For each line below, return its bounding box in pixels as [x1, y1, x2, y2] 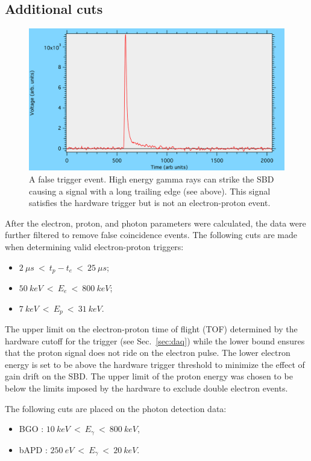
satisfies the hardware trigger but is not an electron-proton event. [29, 196, 271, 209]
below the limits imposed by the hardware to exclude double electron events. [5, 382, 288, 395]
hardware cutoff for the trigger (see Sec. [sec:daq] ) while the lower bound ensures [5, 334, 305, 347]
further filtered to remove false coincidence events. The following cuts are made [5, 228, 297, 241]
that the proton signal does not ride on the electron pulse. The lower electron [5, 346, 291, 359]
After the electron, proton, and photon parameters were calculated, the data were [5, 216, 306, 229]
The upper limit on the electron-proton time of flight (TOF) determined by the [5, 323, 298, 335]
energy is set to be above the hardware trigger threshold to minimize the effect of [5, 358, 305, 370]
